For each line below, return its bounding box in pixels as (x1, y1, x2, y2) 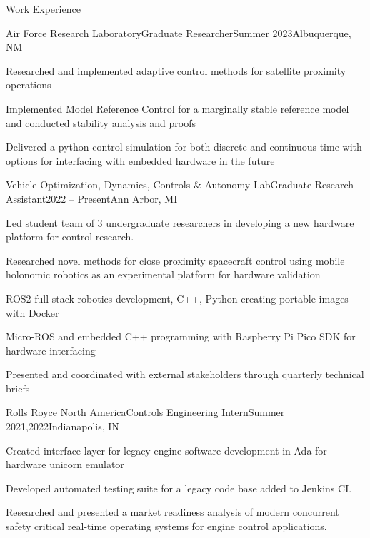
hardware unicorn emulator (6, 457, 124, 472)
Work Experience (6, 1, 81, 16)
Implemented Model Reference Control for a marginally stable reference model (6, 101, 349, 116)
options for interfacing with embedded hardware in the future (6, 153, 275, 168)
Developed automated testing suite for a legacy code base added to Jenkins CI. (6, 480, 352, 495)
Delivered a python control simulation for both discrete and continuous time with (6, 139, 362, 154)
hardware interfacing (6, 342, 96, 357)
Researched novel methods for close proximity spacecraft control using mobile (6, 253, 345, 268)
